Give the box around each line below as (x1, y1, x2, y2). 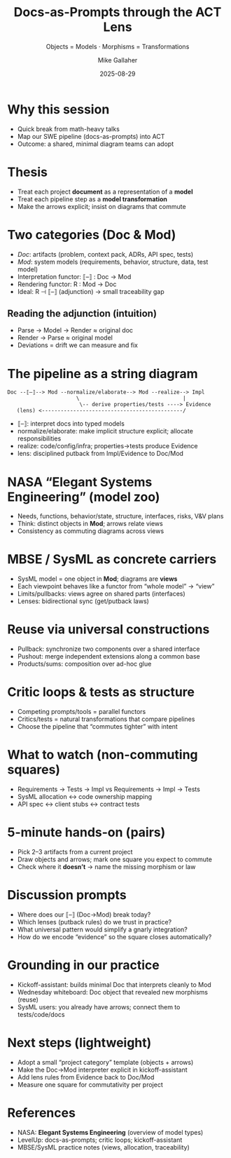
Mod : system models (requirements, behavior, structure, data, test (17, 257, 209, 266)
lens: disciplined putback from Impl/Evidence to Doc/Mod (17, 450, 184, 458)
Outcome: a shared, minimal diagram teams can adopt (17, 140, 174, 148)
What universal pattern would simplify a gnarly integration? (17, 925, 188, 934)
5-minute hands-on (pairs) (7, 825, 166, 840)
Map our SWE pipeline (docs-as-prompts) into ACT (17, 132, 165, 140)
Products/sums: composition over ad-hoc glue (17, 660, 152, 668)
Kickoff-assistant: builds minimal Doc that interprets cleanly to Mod (17, 980, 211, 989)
